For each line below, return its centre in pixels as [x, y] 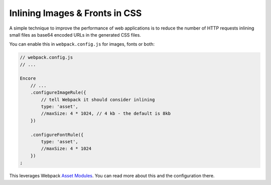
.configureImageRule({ [58, 92]
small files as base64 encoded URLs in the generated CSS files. [75, 35]
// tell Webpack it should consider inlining [98, 100]
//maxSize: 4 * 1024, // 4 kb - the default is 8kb [106, 114]
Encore [28, 78]
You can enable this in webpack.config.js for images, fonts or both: [82, 44]
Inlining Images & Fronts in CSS [76, 13]
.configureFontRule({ [57, 135]
